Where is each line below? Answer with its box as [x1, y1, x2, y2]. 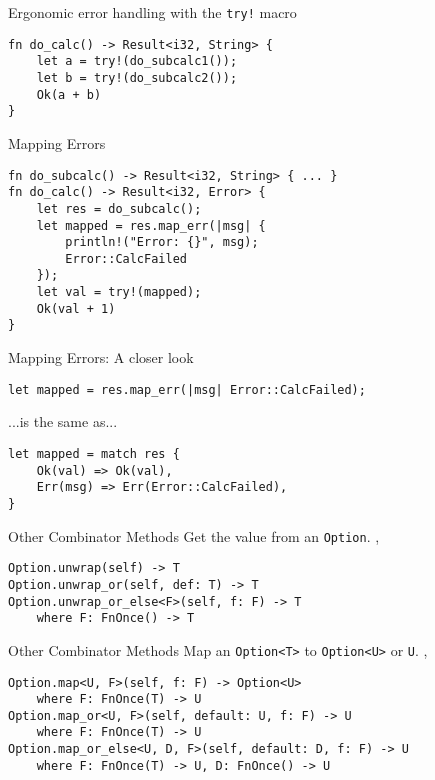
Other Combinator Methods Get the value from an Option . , [8, 525, 380, 546]
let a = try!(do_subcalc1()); [36, 54, 238, 69]
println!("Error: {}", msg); [65, 235, 259, 250]
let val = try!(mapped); [36, 285, 202, 300]
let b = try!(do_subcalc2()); [36, 70, 238, 85]
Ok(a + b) [36, 87, 102, 102]
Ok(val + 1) [36, 301, 116, 316]
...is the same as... [8, 411, 118, 432]
